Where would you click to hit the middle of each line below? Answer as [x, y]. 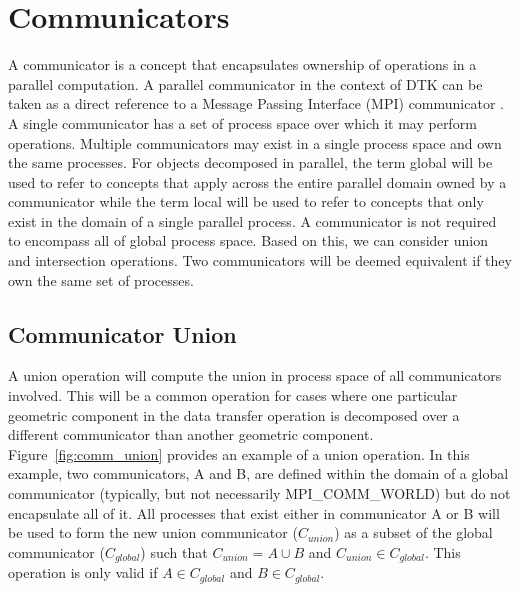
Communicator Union [122, 333]
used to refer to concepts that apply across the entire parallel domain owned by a [257, 181]
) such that [174, 551]
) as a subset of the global [413, 532]
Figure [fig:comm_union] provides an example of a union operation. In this [239, 453]
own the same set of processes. [101, 279]
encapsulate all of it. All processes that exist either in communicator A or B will [254, 512]
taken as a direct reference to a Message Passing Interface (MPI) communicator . [256, 103]
